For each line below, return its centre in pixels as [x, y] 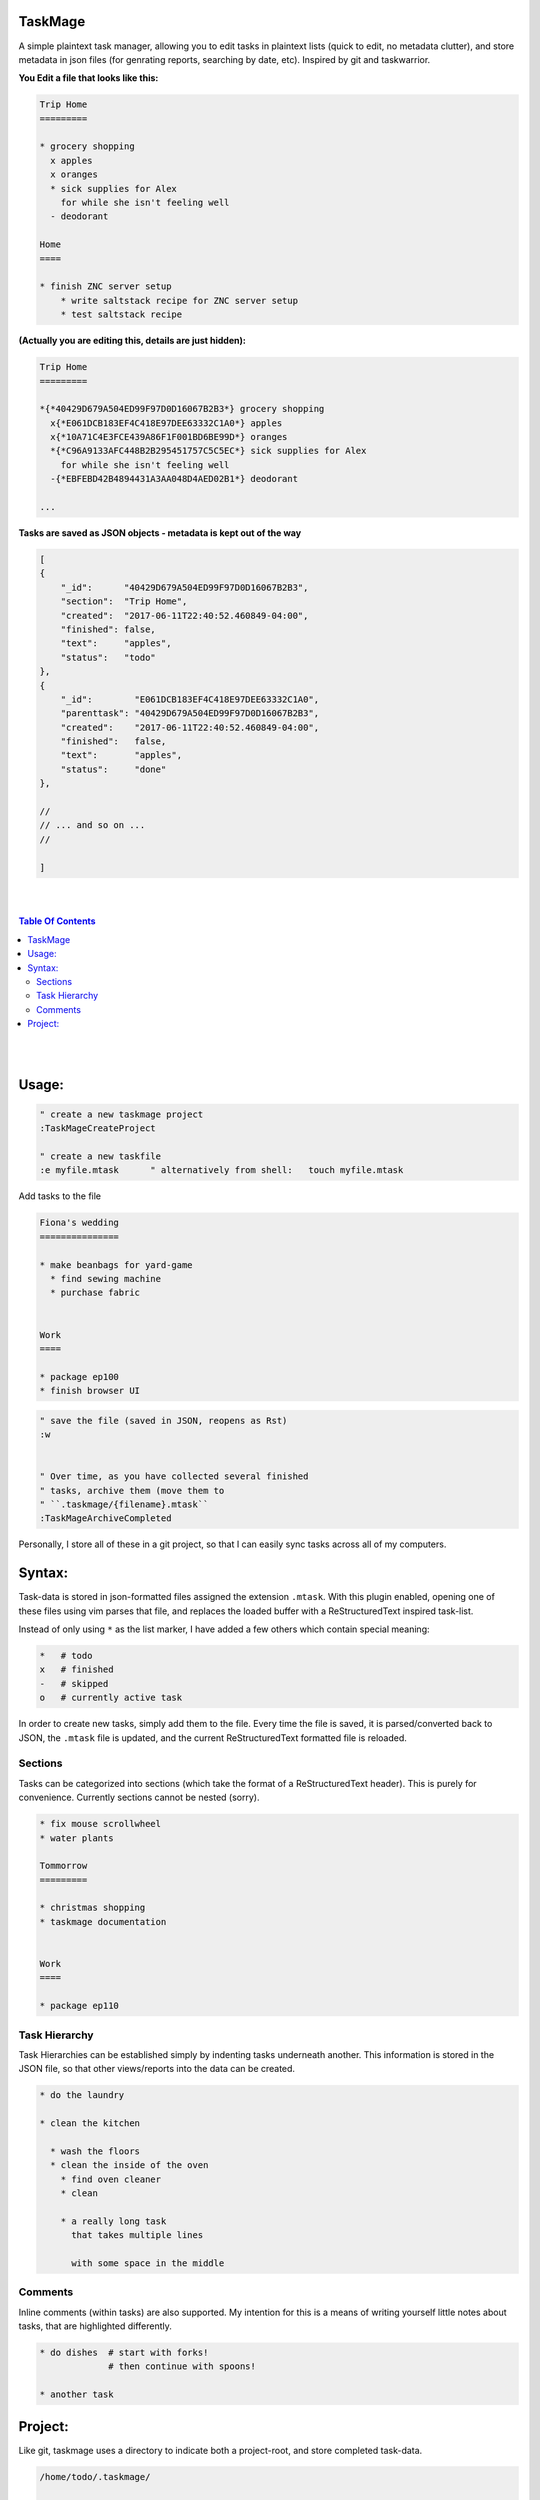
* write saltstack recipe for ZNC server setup [179, 300]
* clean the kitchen [89, 2123]
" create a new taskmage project [121, 1114]
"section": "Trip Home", [124, 601]
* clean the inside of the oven [129, 2165]
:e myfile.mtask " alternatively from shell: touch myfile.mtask [221, 1170]
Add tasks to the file [60, 1196]
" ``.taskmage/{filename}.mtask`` [124, 1504]
